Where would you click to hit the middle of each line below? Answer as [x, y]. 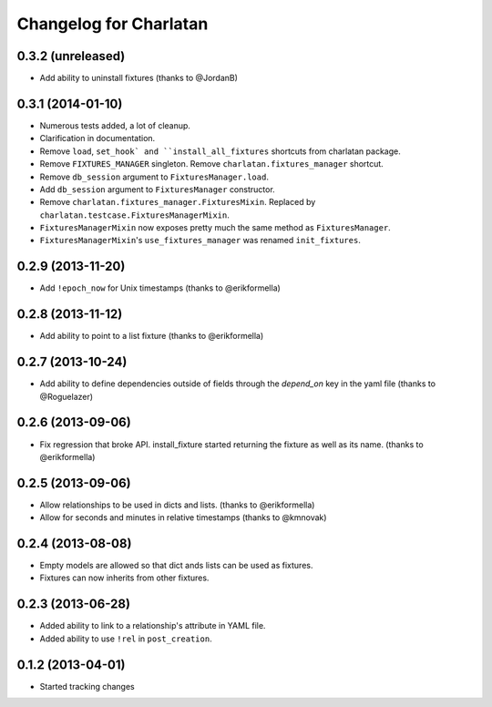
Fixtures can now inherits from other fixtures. [124, 578]
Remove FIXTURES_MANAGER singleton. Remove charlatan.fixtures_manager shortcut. [212, 164]
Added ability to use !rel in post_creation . [126, 639]
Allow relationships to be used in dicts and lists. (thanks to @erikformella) [177, 505]
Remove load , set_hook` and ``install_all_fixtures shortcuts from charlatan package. [220, 151]
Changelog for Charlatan [113, 24]
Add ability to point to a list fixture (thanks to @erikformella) [152, 336]
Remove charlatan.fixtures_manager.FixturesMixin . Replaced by [178, 202]
